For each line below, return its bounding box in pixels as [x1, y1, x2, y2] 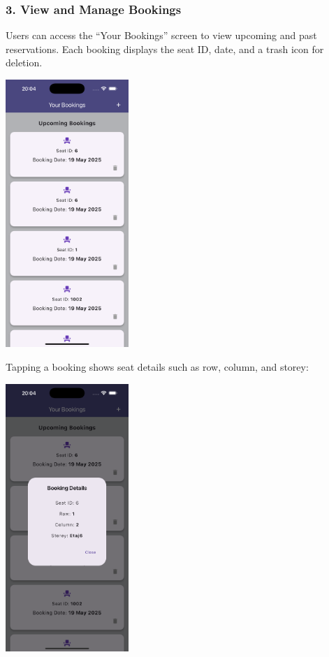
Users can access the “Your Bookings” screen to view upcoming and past [6, 28, 317, 43]
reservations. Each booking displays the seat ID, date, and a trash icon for [6, 41, 324, 56]
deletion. [6, 55, 43, 70]
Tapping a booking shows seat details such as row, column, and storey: [6, 360, 309, 374]
